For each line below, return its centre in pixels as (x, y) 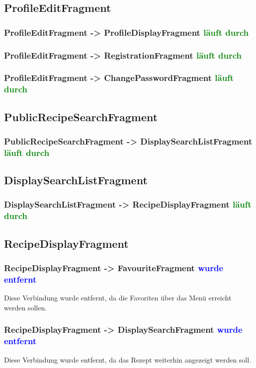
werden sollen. (26, 307)
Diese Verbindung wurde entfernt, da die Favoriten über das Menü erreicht (118, 298)
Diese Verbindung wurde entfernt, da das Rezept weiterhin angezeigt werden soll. (128, 359)
